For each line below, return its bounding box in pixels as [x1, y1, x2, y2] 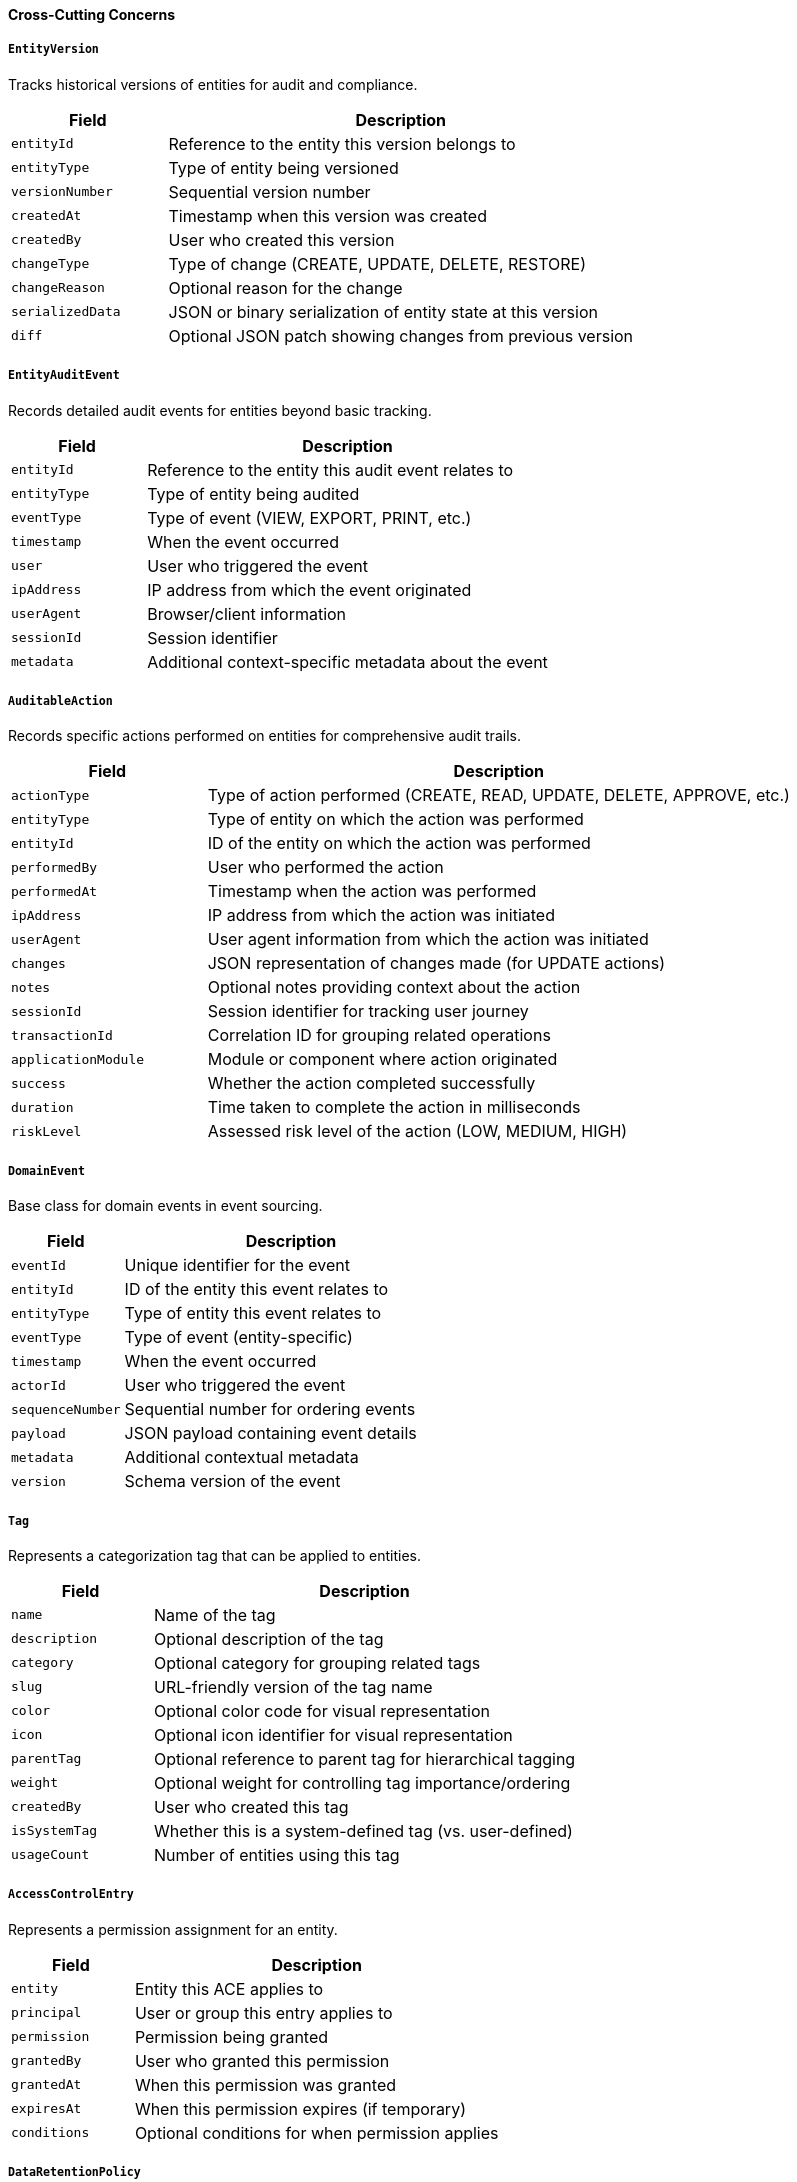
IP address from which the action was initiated [207, 905, 555, 926]
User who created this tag [154, 1796, 349, 1817]
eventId [11, 1257, 66, 1273]
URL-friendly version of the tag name [154, 1676, 433, 1697]
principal [11, 2005, 82, 2021]
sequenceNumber [11, 1401, 121, 1417]
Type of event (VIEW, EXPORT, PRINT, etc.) [147, 507, 472, 528]
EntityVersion [8, 42, 99, 57]
